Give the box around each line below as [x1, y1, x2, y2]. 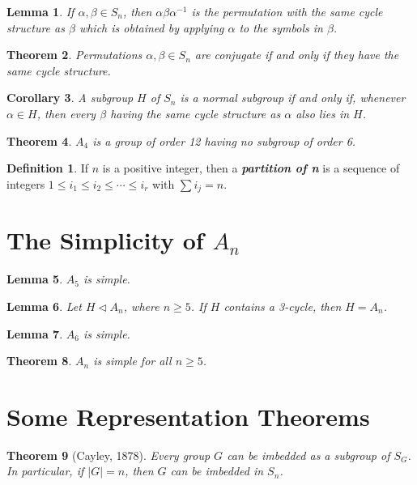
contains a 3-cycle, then [223, 297, 342, 314]
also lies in [296, 104, 350, 121]
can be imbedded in [170, 462, 264, 479]
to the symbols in [239, 19, 323, 36]
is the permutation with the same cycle [191, 3, 383, 19]
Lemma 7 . [6, 325, 63, 342]
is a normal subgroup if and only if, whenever [180, 89, 406, 106]
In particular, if [6, 462, 84, 479]
